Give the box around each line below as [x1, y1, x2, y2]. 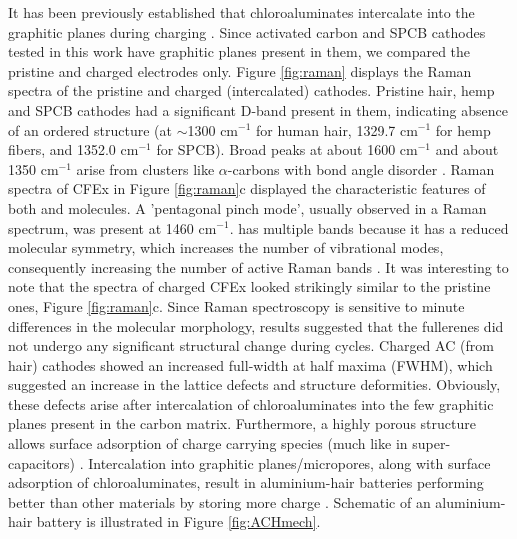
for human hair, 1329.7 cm [255, 119, 418, 140]
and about [435, 139, 499, 160]
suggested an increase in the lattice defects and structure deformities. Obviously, [8, 374, 501, 395]
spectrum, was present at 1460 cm [8, 217, 217, 238]
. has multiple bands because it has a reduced [229, 217, 509, 238]
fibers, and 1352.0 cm [8, 139, 139, 160]
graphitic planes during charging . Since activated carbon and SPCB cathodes [8, 21, 486, 42]
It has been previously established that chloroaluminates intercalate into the [8, 2, 475, 22]
